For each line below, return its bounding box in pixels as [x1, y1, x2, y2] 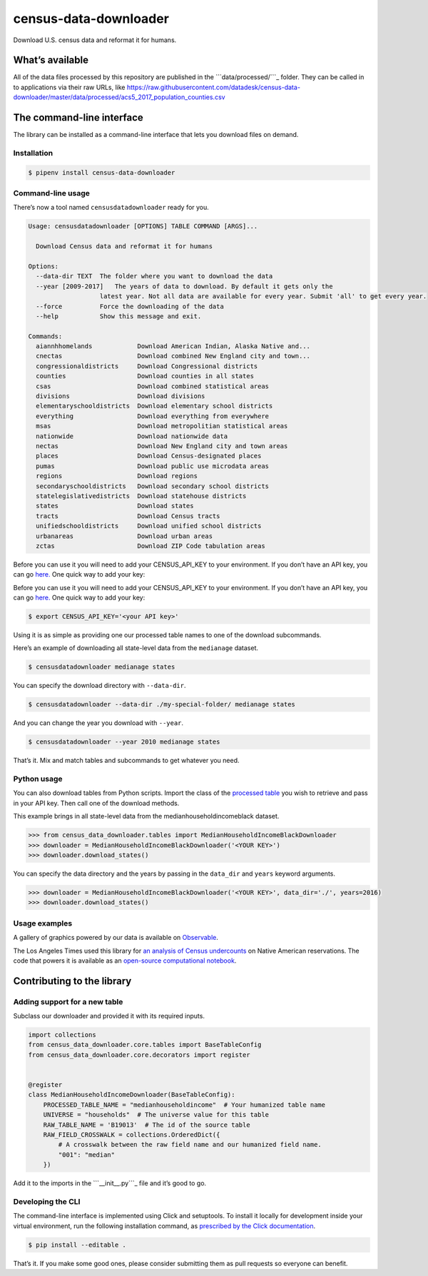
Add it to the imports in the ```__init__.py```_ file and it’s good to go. [13, 1179, 207, 1188]
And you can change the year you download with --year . [13, 719, 184, 727]
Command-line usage [13, 188, 91, 198]
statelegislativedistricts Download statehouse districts [36, 492, 247, 500]
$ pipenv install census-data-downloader [28, 168, 175, 176]
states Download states [36, 502, 194, 510]
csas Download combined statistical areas [36, 382, 270, 390]
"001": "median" [58, 1150, 116, 1159]
